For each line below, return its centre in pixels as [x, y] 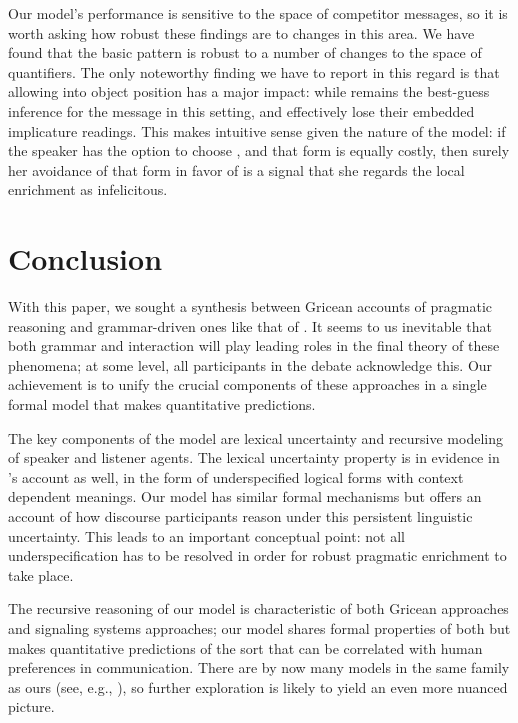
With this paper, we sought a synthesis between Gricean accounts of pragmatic [250, 306]
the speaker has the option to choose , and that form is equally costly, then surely [259, 150]
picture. [31, 706]
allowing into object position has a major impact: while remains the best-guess [249, 91]
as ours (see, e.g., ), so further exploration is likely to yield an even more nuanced [258, 686]
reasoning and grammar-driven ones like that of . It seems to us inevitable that [250, 325]
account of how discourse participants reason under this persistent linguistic [240, 516]
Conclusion [85, 258]
